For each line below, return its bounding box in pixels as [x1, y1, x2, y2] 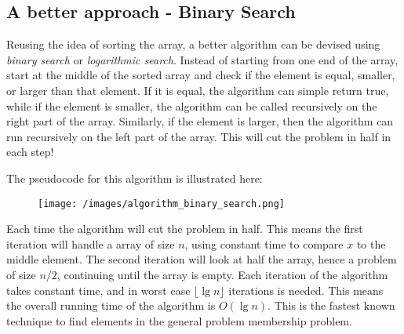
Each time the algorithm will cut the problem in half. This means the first [6, 220, 363, 237]
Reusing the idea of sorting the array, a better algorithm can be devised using [6, 36, 380, 53]
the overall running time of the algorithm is [6, 297, 216, 314]
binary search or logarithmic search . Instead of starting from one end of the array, [6, 51, 399, 67]
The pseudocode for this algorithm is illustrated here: [6, 169, 263, 186]
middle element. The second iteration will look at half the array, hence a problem [6, 251, 397, 267]
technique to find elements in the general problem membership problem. [6, 312, 352, 329]
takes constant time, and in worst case [6, 281, 191, 298]
